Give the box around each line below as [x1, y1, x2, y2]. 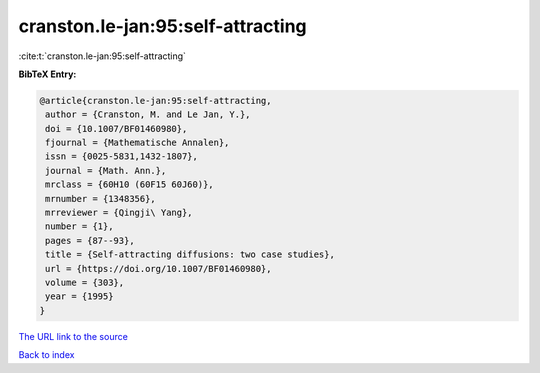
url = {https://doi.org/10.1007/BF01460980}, [45, 263, 272, 274]
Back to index [18, 349, 75, 361]
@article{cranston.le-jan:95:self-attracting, [39, 95, 272, 106]
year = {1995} [45, 291, 114, 302]
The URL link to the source [18, 330, 129, 342]
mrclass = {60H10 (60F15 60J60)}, [45, 179, 214, 190]
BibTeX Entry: [18, 68, 77, 80]
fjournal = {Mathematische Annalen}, [45, 137, 230, 149]
